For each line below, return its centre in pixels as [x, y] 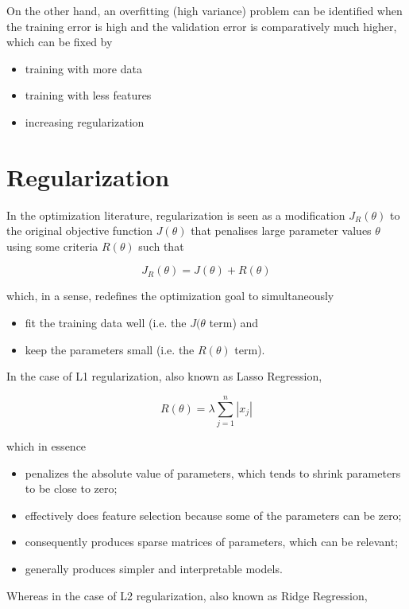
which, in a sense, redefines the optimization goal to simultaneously [170, 296]
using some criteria [52, 246]
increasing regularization [85, 121]
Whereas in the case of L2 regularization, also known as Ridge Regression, [187, 595]
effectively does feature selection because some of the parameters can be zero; [213, 515]
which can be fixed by [60, 42]
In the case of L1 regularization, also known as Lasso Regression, [164, 376]
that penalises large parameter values [281, 230]
